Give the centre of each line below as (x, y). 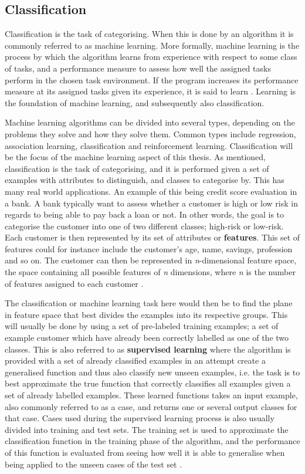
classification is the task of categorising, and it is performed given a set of (137, 168)
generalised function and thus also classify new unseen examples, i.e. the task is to (152, 372)
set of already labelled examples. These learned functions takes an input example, (151, 395)
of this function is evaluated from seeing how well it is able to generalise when (145, 452)
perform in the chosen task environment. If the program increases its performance (152, 79)
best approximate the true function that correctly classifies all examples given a (148, 383)
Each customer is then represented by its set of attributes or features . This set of (152, 237)
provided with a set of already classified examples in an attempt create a (135, 360)
